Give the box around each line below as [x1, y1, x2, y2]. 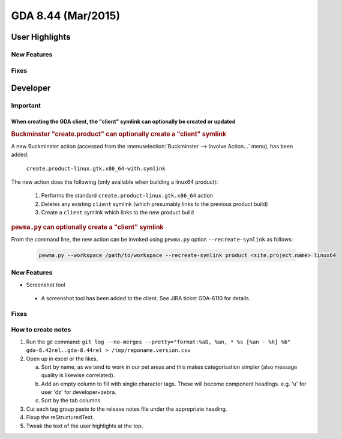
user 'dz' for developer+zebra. [41, 389, 116, 396]
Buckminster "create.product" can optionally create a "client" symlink [11, 130, 227, 138]
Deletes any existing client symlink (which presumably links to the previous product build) [41, 200, 268, 207]
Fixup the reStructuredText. [26, 414, 94, 421]
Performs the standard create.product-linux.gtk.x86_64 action [41, 192, 213, 199]
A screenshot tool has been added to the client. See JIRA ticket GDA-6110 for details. [41, 295, 251, 302]
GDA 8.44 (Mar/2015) [11, 9, 120, 22]
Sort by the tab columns [41, 397, 101, 404]
